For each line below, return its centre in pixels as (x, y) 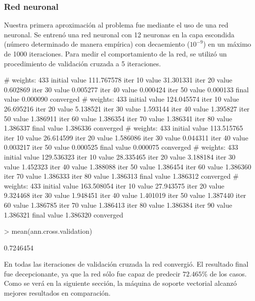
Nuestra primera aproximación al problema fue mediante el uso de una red (116, 25)
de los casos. (228, 273)
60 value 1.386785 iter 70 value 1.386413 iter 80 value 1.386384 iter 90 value (118, 205)
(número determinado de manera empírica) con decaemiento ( (97, 44)
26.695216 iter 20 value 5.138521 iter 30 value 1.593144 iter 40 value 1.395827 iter (127, 108)
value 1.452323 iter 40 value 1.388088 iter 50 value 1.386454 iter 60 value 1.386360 (128, 166)
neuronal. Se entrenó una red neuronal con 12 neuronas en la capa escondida (119, 34)
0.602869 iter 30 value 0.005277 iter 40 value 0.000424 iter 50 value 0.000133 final (127, 89)
